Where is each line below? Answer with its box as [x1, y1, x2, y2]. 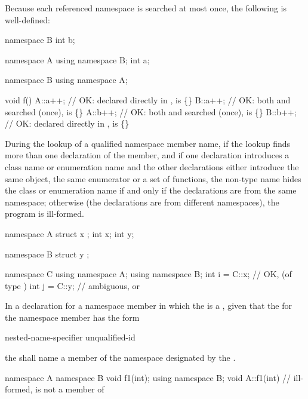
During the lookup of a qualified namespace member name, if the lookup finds [5, 137, 291, 149]
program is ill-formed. [5, 207, 84, 220]
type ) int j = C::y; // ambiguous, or [5, 279, 140, 291]
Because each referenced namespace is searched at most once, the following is [5, 2, 287, 14]
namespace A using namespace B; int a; [5, 53, 150, 66]
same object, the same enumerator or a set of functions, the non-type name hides [5, 172, 301, 185]
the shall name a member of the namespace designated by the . [5, 351, 236, 364]
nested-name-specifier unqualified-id [5, 331, 135, 343]
